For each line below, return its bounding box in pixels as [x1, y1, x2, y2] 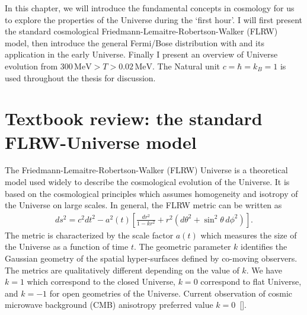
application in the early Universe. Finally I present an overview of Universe [5, 48, 278, 61]
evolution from [5, 59, 58, 72]
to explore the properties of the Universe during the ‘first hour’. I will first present [5, 13, 303, 26]
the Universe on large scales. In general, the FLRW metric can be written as [5, 199, 282, 211]
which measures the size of [200, 228, 297, 241]
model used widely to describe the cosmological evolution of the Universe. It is [5, 176, 290, 188]
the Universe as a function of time [5, 240, 129, 253]
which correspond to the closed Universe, [27, 275, 176, 288]
